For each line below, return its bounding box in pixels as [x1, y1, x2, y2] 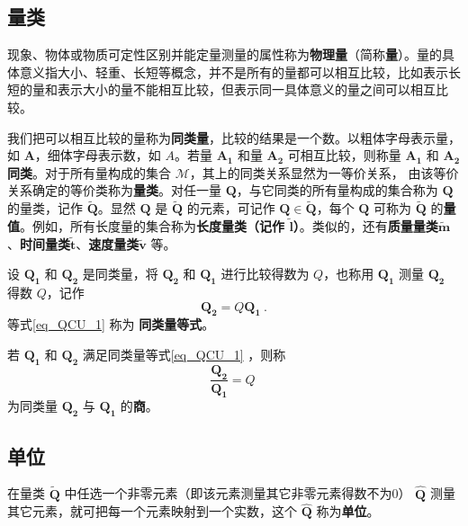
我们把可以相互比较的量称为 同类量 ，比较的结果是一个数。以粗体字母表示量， [7, 128, 461, 147]
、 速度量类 [76, 234, 139, 253]
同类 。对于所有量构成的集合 [7, 163, 171, 182]
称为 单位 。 [316, 502, 380, 521]
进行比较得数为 [220, 264, 310, 283]
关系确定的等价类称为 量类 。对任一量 [7, 181, 221, 200]
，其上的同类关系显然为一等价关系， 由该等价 [189, 163, 459, 182]
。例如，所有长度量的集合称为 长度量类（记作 [20, 216, 284, 235]
